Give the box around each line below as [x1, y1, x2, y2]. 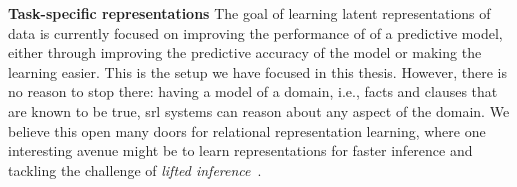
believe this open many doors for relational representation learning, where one [8, 120, 486, 141]
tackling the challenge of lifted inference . [8, 159, 262, 180]
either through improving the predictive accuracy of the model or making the [8, 42, 482, 63]
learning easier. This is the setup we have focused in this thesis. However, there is [8, 61, 507, 82]
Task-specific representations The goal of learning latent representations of [8, 3, 491, 23]
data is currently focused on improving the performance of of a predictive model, [8, 22, 503, 43]
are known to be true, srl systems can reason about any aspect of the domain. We [8, 100, 510, 121]
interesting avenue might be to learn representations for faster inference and [8, 140, 473, 161]
